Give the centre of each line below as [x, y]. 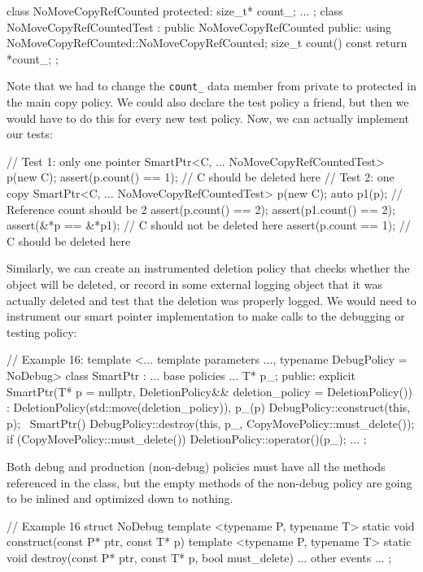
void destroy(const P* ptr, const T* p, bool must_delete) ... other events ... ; [199, 557]
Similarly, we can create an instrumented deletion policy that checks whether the [208, 268]
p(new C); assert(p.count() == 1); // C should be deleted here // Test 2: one [201, 177]
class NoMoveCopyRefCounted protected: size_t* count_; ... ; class [175, 11]
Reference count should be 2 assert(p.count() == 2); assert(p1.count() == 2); [201, 209]
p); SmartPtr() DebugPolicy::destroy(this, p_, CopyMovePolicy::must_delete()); [211, 423]
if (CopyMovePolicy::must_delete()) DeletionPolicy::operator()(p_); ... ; [187, 439]
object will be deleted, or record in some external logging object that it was [194, 284]
